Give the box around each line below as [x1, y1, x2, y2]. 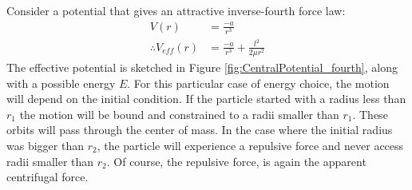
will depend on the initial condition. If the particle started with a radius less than [6, 90, 406, 107]
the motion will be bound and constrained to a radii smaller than [19, 105, 339, 122]
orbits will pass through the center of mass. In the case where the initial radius [6, 121, 393, 138]
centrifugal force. [6, 168, 89, 185]
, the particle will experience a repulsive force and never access [97, 137, 404, 153]
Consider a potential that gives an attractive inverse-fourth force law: [6, 2, 346, 18]
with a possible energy [6, 74, 116, 91]
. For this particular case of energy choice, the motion [127, 74, 390, 91]
